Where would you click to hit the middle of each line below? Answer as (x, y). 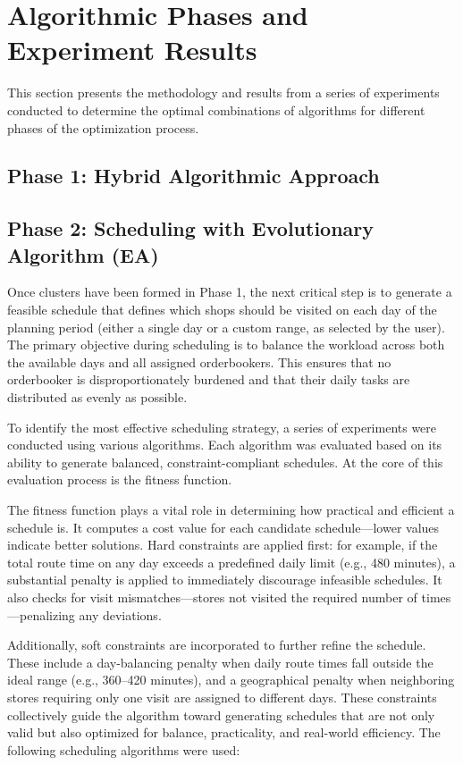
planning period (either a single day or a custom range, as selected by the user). (226, 327)
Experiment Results (132, 50)
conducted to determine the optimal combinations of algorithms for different (216, 109)
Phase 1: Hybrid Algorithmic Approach (194, 176)
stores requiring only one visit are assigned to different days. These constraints (222, 697)
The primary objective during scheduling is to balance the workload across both (226, 345)
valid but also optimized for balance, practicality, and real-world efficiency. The (224, 732)
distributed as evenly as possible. (97, 397)
